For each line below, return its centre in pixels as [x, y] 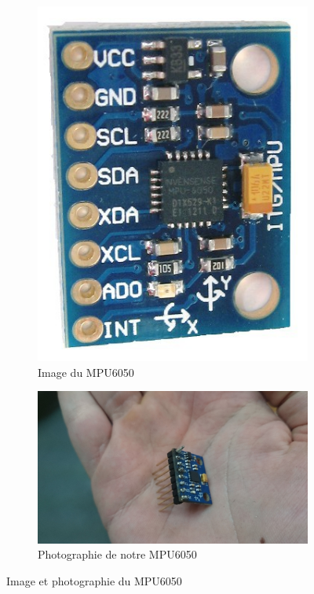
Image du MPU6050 [86, 372]
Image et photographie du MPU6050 [94, 581]
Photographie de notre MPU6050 [117, 554]
